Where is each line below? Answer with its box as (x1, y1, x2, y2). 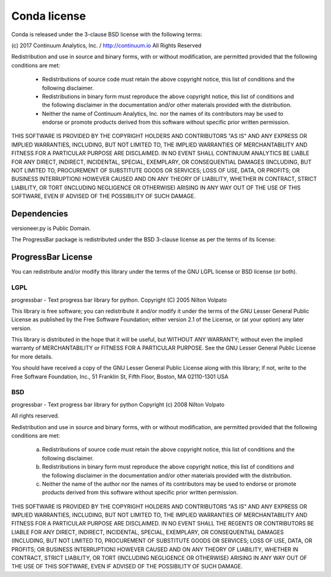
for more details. (11, 353, 53, 360)
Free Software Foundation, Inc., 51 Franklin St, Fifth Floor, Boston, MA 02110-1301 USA (11, 373, 229, 380)
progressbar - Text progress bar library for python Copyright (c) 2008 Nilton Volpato (11, 400, 225, 408)
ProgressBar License (11, 252, 93, 262)
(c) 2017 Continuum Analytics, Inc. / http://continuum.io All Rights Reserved (11, 42, 202, 49)
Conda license (11, 9, 86, 23)
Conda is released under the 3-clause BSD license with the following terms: (11, 31, 202, 38)
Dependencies (11, 208, 69, 219)
